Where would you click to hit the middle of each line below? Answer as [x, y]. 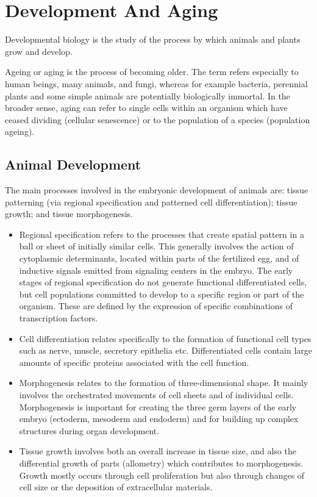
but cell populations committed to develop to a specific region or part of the [162, 294]
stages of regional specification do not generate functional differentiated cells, [163, 282]
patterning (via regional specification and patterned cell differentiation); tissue [151, 202]
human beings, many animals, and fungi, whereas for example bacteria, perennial [156, 83]
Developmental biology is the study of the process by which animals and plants [153, 39]
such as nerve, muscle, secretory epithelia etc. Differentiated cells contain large [166, 350]
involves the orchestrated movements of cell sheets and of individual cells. [156, 394]
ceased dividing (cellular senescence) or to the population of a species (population [158, 119]
